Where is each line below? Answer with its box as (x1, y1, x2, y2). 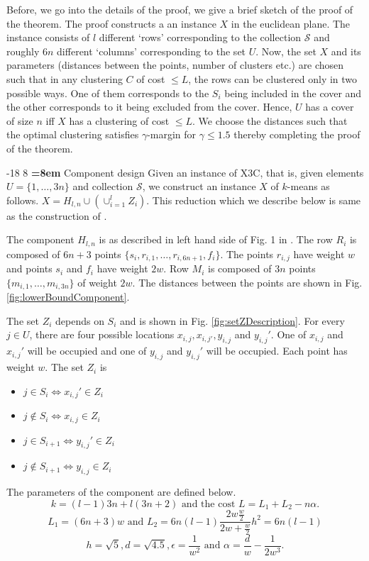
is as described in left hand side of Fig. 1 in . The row (99, 232, 333, 247)
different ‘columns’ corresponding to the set (57, 43, 246, 58)
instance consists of (6, 30, 90, 45)
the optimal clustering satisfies (6, 127, 139, 142)
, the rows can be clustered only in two (188, 71, 358, 86)
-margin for (147, 127, 197, 142)
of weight (77, 274, 117, 289)
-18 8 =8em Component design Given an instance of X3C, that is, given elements (6, 165, 364, 179)
